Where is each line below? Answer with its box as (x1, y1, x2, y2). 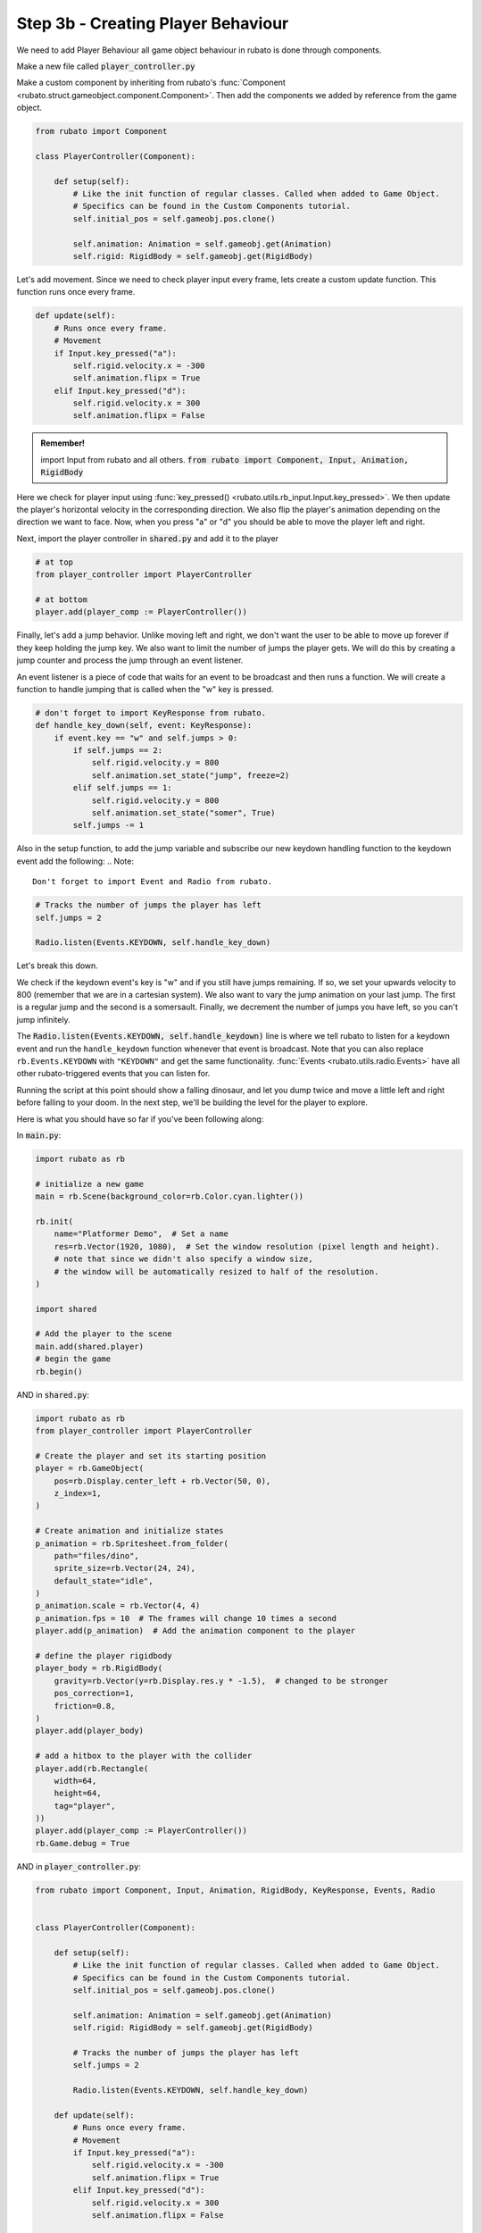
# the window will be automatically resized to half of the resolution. (54, 1267, 379, 1276)
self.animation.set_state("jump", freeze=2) (91, 770, 290, 781)
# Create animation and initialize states (35, 1526, 224, 1536)
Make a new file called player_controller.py (16, 61, 195, 71)
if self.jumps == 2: (72, 746, 163, 756)
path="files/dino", (54, 1551, 140, 1560)
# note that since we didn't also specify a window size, (54, 1254, 313, 1264)
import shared (35, 1304, 97, 1314)
